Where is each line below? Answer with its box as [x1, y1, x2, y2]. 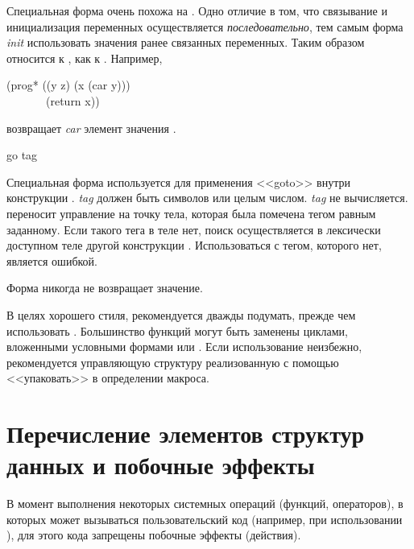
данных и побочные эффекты [6, 448, 315, 481]
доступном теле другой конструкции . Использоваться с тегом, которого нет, [6, 237, 382, 254]
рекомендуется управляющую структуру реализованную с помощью [6, 353, 339, 370]
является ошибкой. [6, 252, 97, 269]
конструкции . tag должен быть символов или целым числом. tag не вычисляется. [6, 189, 408, 206]
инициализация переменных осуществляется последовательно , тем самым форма [6, 18, 404, 35]
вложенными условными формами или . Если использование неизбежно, [6, 338, 362, 355]
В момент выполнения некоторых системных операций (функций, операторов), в [6, 495, 404, 512]
